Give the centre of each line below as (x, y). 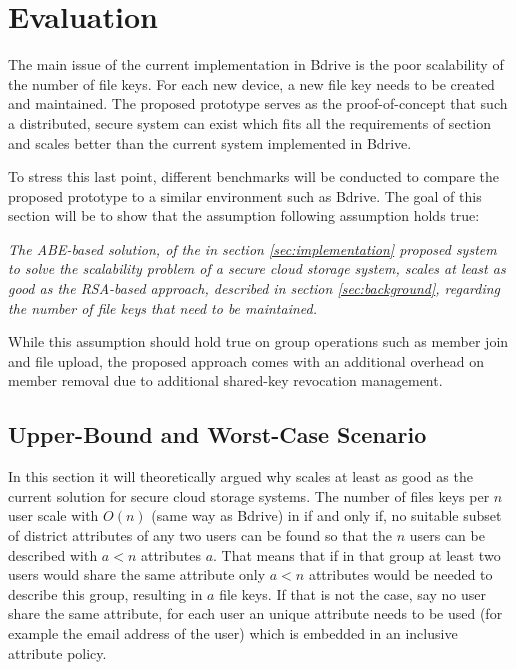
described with (53, 554)
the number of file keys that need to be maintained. (162, 307)
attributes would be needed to (400, 574)
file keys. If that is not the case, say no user (352, 593)
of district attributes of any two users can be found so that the (200, 535)
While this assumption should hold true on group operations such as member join (258, 341)
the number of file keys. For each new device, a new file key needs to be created (251, 83)
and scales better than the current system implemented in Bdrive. (210, 142)
